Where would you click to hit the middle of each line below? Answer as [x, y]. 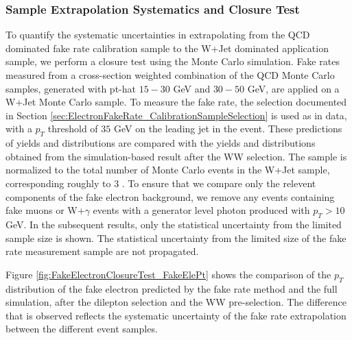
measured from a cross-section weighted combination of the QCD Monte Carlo [170, 75]
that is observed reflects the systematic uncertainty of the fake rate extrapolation [176, 315]
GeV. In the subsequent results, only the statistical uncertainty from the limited [174, 224]
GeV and [192, 88]
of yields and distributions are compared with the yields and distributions [161, 143]
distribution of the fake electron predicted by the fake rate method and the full [172, 288]
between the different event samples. [82, 329]
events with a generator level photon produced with [201, 210]
